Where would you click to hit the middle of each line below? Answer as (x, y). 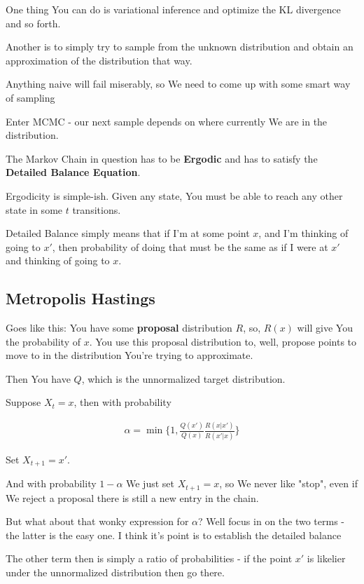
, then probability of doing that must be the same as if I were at (190, 246)
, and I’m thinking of (303, 233)
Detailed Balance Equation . (73, 172)
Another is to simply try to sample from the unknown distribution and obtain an (180, 47)
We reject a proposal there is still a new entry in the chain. (132, 497)
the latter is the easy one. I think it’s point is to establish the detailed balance (174, 535)
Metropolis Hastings (80, 298)
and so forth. (33, 23)
